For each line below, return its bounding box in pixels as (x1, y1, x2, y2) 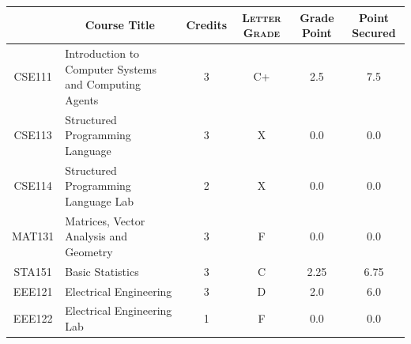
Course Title (85, 17, 155, 33)
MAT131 (12, 228, 55, 244)
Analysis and (65, 228, 128, 244)
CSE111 (13, 68, 52, 85)
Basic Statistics (65, 263, 139, 279)
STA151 (13, 263, 52, 279)
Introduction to (65, 44, 140, 61)
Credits (186, 17, 228, 33)
